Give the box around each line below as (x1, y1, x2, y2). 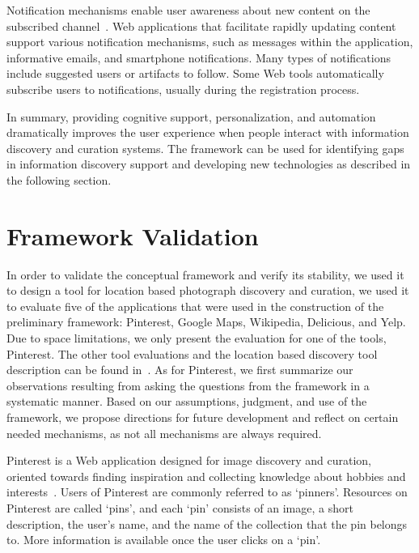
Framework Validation (6, 219, 259, 252)
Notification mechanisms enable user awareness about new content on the (6, 2, 370, 18)
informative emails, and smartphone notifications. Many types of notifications (6, 49, 391, 66)
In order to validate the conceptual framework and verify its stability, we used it (6, 266, 404, 283)
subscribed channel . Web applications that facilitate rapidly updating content (6, 17, 396, 34)
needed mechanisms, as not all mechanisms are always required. (6, 424, 322, 441)
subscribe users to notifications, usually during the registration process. (6, 80, 360, 97)
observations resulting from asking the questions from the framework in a (6, 376, 370, 393)
